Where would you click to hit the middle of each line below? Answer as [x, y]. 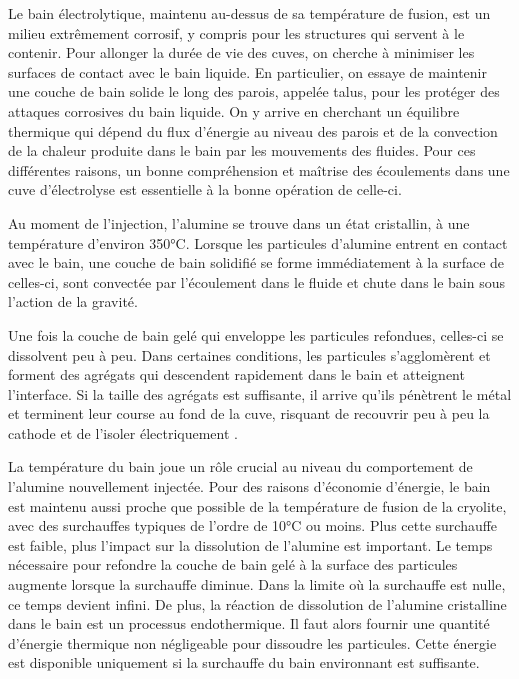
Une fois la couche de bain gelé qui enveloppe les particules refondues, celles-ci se [256, 334]
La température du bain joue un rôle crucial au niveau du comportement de [240, 466]
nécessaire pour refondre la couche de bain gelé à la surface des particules [233, 564]
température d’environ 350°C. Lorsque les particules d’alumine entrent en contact [258, 242]
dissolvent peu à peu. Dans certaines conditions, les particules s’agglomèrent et [249, 354]
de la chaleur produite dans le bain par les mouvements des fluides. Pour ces [242, 150]
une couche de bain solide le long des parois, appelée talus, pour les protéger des [254, 91]
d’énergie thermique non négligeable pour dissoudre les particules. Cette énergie [252, 642]
